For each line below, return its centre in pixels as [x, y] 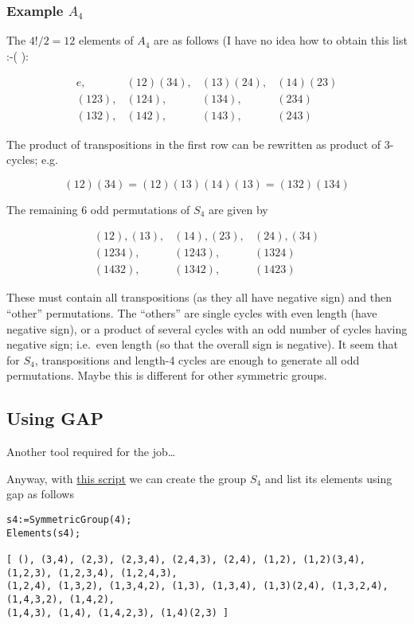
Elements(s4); [44, 533]
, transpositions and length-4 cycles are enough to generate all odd [197, 359]
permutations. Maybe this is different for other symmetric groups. [167, 375]
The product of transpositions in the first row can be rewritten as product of [194, 144]
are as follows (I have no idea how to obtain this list [281, 40]
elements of [106, 40]
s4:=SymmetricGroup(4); [69, 519]
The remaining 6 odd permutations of [98, 209]
